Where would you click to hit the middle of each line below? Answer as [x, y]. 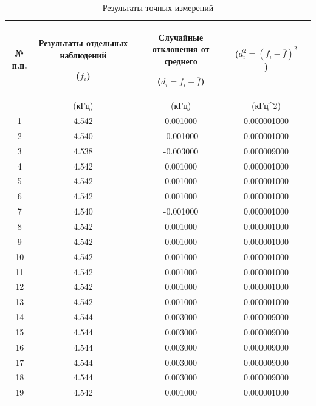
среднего [181, 60]
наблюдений [83, 54]
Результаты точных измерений [158, 7]
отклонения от [181, 49]
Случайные [181, 37]
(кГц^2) [266, 105]
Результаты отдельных [83, 43]
